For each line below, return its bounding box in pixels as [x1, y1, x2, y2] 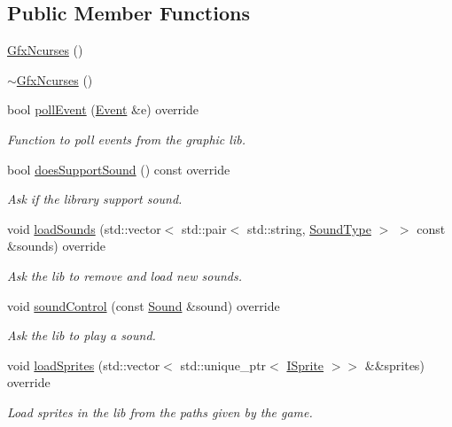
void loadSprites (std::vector [7, 355, 160, 374]
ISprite [286, 355, 324, 374]
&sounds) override [7, 237, 106, 255]
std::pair [182, 219, 227, 237]
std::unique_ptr [180, 355, 267, 374]
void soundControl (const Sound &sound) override [7, 296, 280, 314]
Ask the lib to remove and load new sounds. [7, 266, 242, 284]
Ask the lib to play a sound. [7, 326, 156, 345]
